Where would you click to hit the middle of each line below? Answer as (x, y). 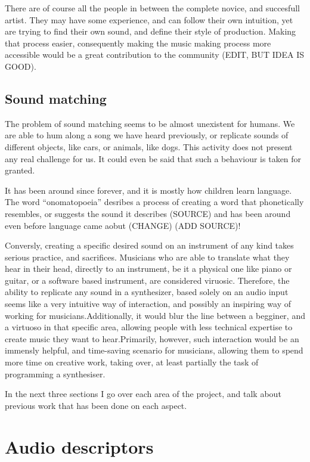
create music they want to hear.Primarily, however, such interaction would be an (152, 338)
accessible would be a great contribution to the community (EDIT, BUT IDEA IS (155, 55)
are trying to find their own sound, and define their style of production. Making (151, 31)
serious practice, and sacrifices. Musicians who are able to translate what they (147, 257)
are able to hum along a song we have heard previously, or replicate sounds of (147, 135)
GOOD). (21, 66)
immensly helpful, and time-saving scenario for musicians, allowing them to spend (154, 350)
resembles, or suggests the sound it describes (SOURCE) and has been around (148, 213)
